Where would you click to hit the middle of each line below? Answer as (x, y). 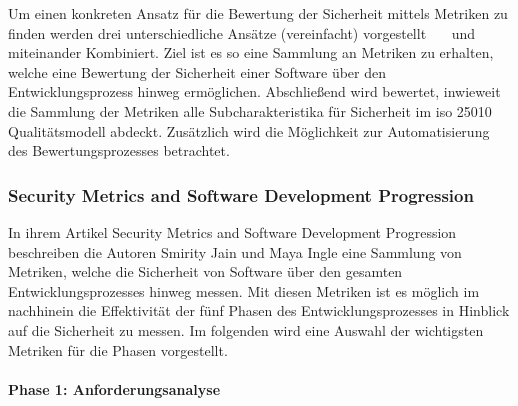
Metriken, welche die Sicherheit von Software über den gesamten (205, 271)
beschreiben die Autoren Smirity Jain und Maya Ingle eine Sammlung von (235, 251)
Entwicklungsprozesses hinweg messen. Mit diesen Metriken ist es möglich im (244, 290)
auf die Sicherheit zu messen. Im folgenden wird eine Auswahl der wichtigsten (246, 329)
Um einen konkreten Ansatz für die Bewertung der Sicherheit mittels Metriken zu (258, 13)
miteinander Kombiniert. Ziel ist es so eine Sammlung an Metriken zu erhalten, (251, 52)
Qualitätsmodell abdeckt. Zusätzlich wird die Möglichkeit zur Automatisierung (249, 130)
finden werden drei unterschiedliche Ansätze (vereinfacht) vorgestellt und (242, 32)
